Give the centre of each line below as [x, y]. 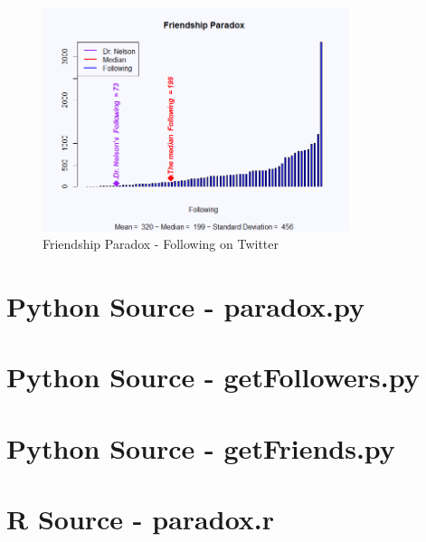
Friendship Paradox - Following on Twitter [161, 244]
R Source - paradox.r [141, 519]
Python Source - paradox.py [186, 305]
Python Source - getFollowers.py [213, 377]
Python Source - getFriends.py [201, 447]
